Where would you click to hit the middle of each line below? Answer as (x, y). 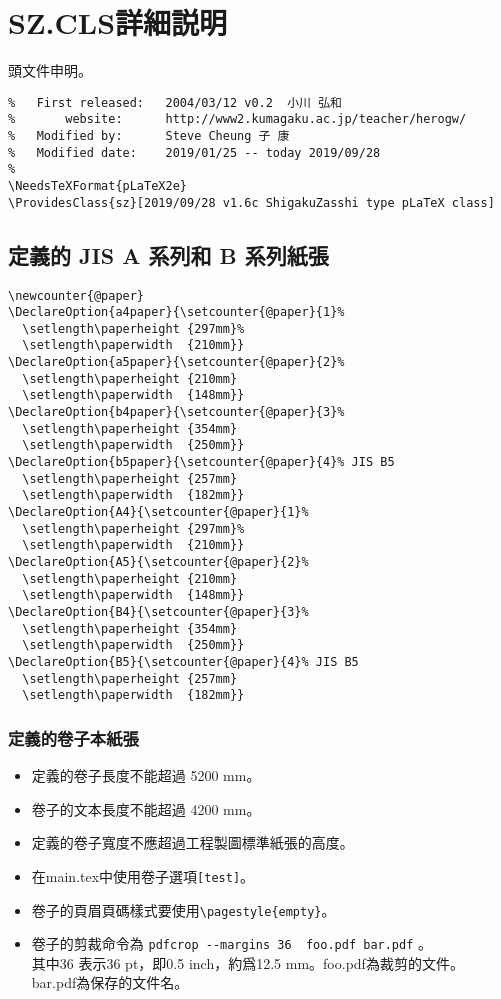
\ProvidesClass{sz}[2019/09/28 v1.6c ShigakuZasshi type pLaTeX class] (251, 202)
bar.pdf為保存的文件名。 (110, 982)
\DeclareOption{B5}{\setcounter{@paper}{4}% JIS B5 (183, 661)
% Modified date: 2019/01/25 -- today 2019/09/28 (194, 152)
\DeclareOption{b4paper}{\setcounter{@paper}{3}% (176, 412)
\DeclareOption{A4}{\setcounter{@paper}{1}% (158, 512)
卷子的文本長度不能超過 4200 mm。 (146, 808)
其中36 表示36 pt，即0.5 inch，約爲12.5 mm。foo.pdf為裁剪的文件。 (247, 962)
